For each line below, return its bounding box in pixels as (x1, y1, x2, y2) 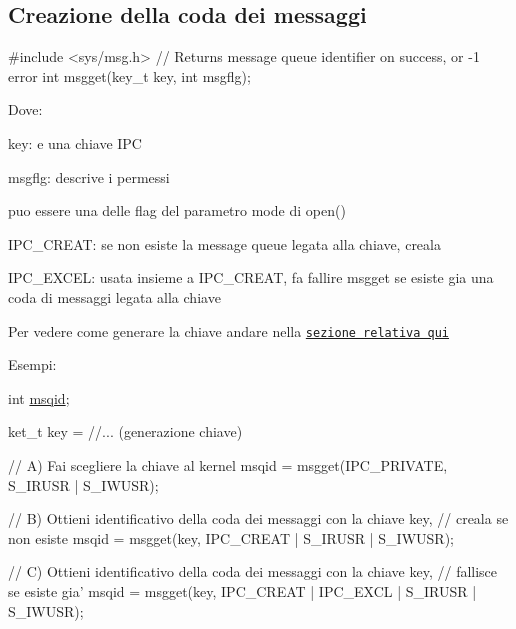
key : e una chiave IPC (8, 132, 142, 153)
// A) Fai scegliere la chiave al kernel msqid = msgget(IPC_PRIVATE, (8, 454, 448, 475)
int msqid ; (8, 387, 70, 408)
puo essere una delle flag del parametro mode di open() (8, 200, 346, 221)
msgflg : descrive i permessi (8, 166, 170, 187)
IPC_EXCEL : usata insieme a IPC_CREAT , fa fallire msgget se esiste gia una (8, 267, 494, 288)
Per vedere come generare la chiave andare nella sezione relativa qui (8, 320, 450, 341)
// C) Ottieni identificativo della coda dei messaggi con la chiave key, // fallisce (8, 561, 498, 582)
